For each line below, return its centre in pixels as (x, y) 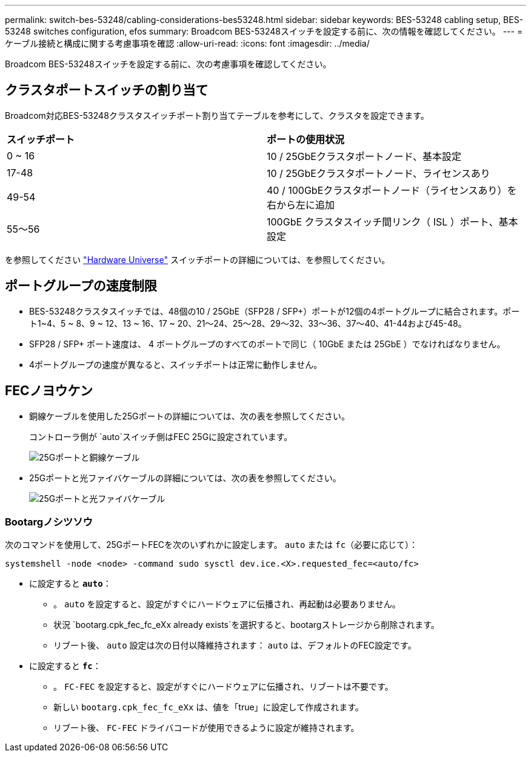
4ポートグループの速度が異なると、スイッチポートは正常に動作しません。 (176, 364)
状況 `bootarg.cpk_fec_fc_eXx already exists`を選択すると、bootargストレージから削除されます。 (246, 625)
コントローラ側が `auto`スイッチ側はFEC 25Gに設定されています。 (161, 436)
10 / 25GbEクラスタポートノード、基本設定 (364, 156)
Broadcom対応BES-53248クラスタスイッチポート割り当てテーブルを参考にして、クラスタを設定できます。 (217, 115)
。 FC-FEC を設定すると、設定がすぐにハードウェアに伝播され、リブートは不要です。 (223, 687)
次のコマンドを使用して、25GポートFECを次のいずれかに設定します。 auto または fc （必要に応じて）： (212, 545)
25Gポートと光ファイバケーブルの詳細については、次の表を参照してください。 (185, 478)
